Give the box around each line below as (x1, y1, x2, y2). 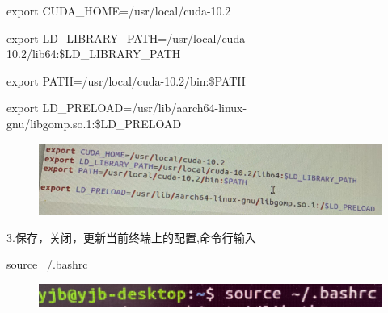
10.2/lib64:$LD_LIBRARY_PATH (6, 45, 181, 62)
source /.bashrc (6, 256, 88, 273)
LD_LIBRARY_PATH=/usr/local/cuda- (42, 29, 249, 46)
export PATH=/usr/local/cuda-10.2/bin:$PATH (6, 72, 246, 89)
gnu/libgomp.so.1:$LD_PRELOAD (6, 115, 182, 131)
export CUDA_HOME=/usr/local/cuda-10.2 (6, 2, 231, 19)
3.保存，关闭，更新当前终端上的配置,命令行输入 (6, 228, 256, 245)
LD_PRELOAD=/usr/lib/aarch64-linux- (42, 99, 247, 116)
